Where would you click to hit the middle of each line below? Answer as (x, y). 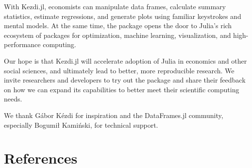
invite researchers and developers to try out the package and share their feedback (125, 80)
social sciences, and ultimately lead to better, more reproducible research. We (119, 70)
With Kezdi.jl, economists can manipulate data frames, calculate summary (115, 6)
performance (22, 44)
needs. (13, 99)
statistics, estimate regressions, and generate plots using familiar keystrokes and (123, 16)
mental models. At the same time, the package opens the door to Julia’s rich (118, 25)
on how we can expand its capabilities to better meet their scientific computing (122, 89)
